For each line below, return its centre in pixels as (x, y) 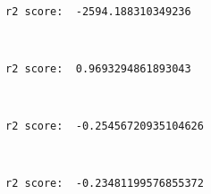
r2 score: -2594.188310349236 (98, 11)
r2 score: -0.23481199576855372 (105, 184)
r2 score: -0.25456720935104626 (105, 127)
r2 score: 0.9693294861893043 (98, 68)
